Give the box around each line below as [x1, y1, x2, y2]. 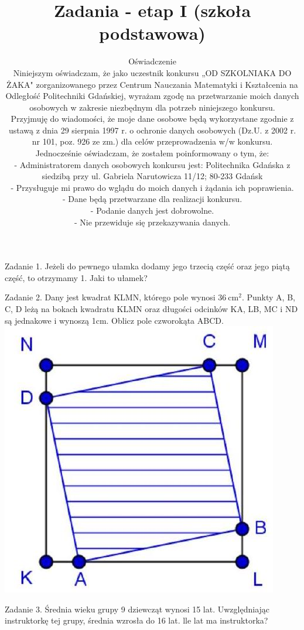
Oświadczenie [128, 55, 176, 67]
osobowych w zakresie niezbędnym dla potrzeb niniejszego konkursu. [29, 101, 275, 113]
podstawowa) [99, 21, 206, 45]
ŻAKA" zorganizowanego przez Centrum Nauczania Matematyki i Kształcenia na [6, 78, 298, 90]
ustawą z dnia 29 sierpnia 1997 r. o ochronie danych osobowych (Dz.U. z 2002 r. [8, 124, 296, 136]
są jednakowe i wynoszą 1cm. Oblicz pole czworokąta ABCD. [5, 314, 224, 326]
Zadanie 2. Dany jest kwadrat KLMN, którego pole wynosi [5, 291, 216, 303]
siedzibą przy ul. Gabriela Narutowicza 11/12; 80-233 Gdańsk [42, 170, 263, 182]
